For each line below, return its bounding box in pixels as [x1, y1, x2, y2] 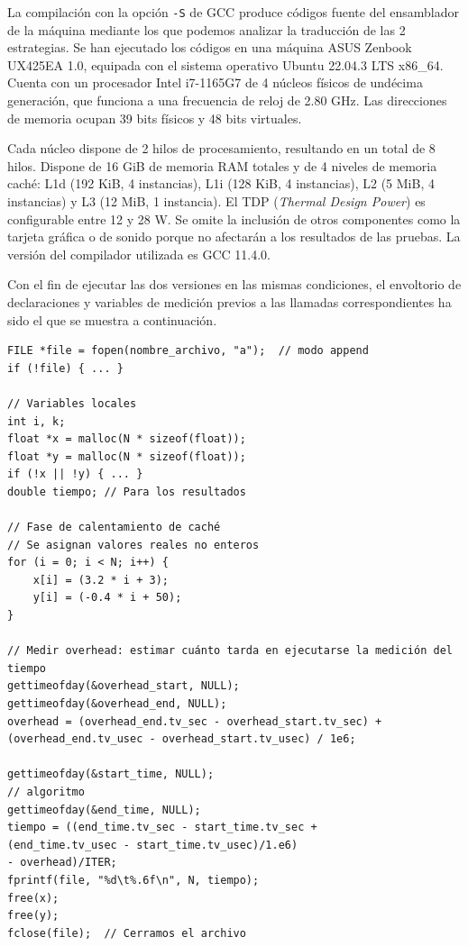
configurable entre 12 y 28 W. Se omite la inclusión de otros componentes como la [7, 209, 461, 228]
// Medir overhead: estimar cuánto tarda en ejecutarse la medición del [7, 644, 453, 658]
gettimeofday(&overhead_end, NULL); [7, 697, 227, 711]
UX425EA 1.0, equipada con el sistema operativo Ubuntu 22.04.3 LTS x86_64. [7, 55, 444, 74]
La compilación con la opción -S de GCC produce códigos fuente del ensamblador [7, 3, 459, 21]
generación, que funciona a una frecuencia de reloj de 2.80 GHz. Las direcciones [7, 91, 447, 110]
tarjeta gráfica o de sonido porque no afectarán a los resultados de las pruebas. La [7, 227, 461, 246]
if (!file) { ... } [7, 361, 124, 375]
